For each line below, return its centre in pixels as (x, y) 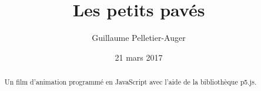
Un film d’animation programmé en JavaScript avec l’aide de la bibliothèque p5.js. (130, 82)
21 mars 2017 (139, 57)
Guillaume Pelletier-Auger (139, 38)
